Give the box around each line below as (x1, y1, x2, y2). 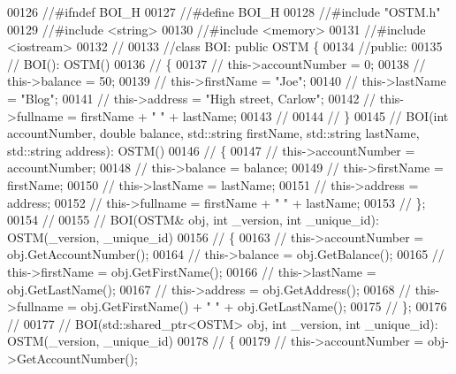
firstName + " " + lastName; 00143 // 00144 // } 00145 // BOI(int (80, 106, 449, 125)
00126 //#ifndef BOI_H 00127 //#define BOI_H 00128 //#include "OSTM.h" (7, 3, 441, 20)
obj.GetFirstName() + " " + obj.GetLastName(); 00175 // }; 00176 (80, 297, 447, 316)
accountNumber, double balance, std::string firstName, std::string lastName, (7, 124, 420, 142)
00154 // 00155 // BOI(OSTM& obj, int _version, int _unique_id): (7, 210, 379, 229)
